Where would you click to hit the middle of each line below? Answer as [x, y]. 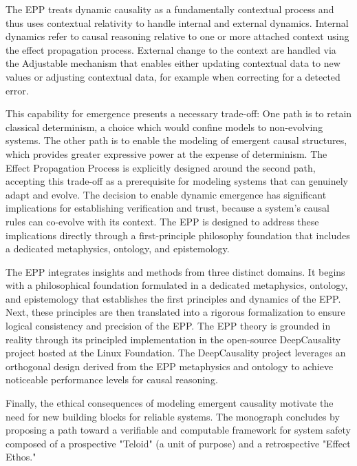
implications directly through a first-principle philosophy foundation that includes [178, 235]
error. [17, 90]
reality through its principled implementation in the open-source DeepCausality [173, 339]
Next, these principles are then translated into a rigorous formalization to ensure [175, 312]
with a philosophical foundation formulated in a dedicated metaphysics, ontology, [177, 285]
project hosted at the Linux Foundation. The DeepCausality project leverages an [176, 353]
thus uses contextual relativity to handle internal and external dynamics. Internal [177, 22]
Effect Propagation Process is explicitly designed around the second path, [161, 167]
